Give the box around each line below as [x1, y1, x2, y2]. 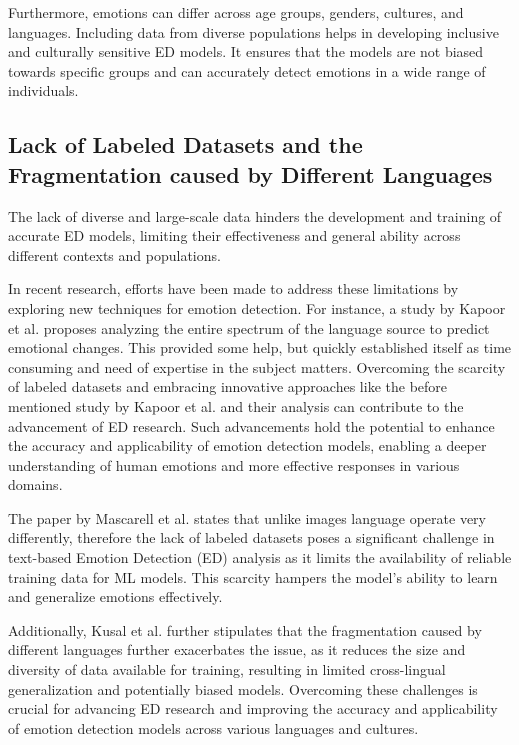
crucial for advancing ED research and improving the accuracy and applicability [8, 698, 498, 719]
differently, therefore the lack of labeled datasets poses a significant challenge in [8, 527, 495, 548]
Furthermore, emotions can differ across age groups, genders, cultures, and [8, 2, 464, 22]
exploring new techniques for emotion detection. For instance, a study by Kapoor [8, 297, 506, 318]
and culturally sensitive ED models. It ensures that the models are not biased [8, 41, 484, 62]
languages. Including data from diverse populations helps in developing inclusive [8, 21, 499, 42]
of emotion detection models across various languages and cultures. [8, 717, 419, 738]
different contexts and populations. [8, 244, 221, 265]
